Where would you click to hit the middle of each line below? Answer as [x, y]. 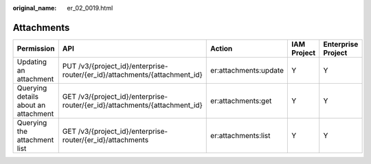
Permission [36, 48]
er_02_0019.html [90, 8]
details [28, 96]
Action [222, 48]
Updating [32, 62]
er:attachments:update [247, 70]
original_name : [35, 8]
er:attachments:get [241, 101]
